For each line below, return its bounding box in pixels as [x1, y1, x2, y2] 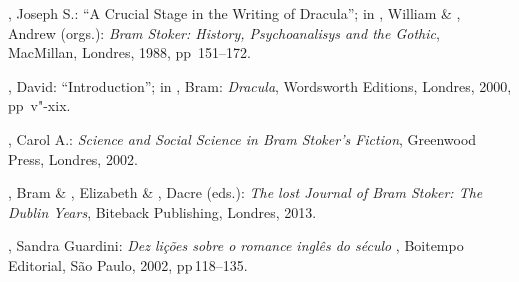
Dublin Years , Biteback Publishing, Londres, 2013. [8, 201, 317, 222]
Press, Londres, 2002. [8, 148, 138, 169]
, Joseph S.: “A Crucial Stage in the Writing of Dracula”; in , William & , [8, 3, 461, 23]
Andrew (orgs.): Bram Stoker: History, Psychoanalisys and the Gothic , [8, 22, 440, 43]
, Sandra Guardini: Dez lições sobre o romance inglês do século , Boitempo [8, 235, 464, 256]
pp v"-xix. [8, 95, 71, 116]
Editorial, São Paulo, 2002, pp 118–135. [8, 254, 248, 275]
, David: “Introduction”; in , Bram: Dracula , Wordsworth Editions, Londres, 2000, [8, 75, 512, 96]
